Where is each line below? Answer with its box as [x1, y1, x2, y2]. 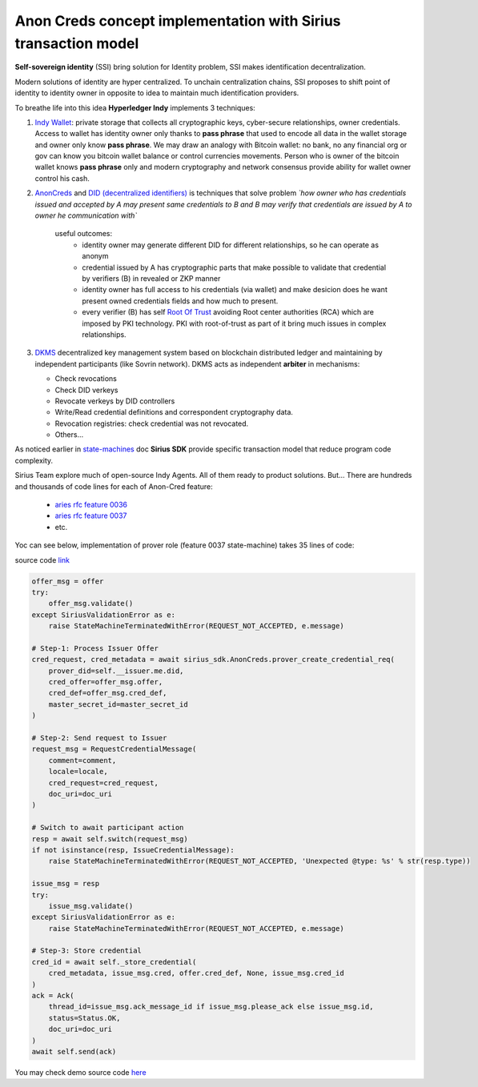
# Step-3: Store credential [31, 946, 142, 956]
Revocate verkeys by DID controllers [54, 396, 175, 406]
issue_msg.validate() [48, 901, 134, 910]
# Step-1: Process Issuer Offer [31, 644, 159, 652]
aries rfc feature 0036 [54, 500, 128, 510]
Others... [54, 430, 84, 439]
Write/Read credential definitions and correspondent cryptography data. [54, 407, 294, 417]
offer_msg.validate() [48, 599, 134, 608]
